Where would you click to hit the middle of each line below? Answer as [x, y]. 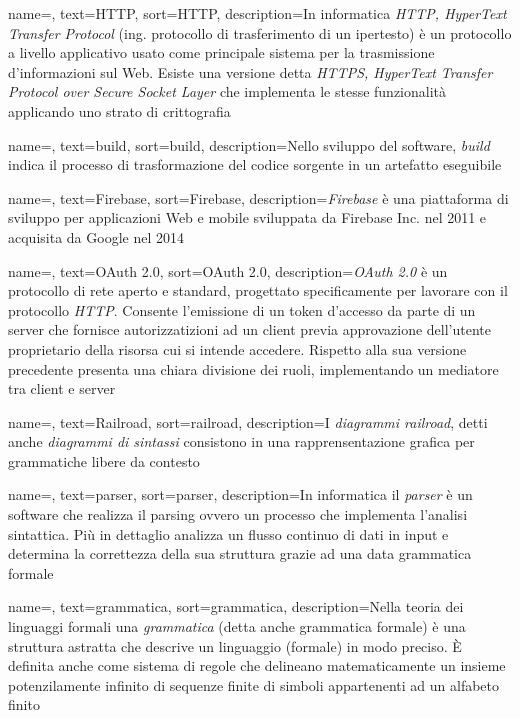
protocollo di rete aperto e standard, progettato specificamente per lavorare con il [258, 290]
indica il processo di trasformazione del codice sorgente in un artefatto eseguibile [255, 164]
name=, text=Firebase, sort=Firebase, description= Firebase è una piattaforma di [258, 197]
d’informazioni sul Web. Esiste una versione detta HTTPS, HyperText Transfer [250, 71]
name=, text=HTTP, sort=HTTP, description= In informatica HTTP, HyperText [257, 13]
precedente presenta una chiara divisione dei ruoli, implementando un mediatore [253, 368]
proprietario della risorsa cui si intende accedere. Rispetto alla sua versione [237, 348]
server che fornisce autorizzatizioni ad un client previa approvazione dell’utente [249, 329]
